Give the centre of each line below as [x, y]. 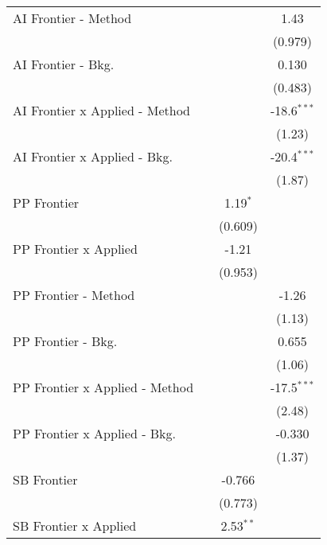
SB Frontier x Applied [75, 526]
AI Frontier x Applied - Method [102, 110]
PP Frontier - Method [74, 295]
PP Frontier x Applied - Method [103, 387]
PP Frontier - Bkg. [65, 341]
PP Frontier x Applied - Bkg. [95, 433]
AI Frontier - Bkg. [64, 64]
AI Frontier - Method [72, 18]
